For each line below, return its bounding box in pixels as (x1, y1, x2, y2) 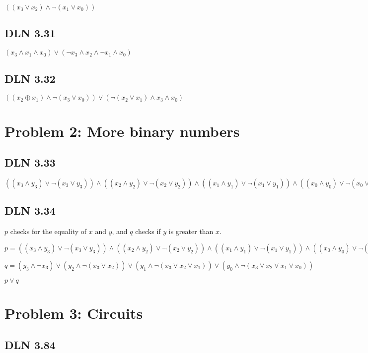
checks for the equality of (10, 226, 87, 236)
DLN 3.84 (4, 337, 56, 352)
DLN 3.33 (4, 155, 56, 170)
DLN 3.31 (4, 25, 56, 41)
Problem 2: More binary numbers (4, 120, 240, 141)
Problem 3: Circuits (4, 302, 143, 323)
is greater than (168, 226, 214, 236)
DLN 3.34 (4, 203, 56, 218)
